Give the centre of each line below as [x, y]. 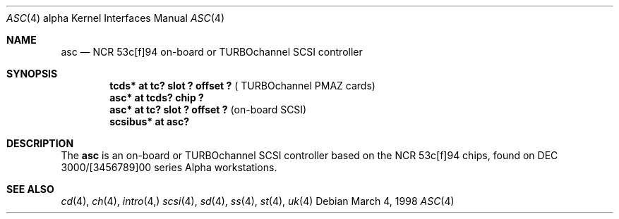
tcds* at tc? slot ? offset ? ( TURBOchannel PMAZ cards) [242, 86]
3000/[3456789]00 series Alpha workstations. [169, 167]
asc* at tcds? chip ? [157, 98]
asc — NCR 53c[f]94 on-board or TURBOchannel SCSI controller [212, 52]
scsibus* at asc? [150, 121]
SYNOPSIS [32, 74]
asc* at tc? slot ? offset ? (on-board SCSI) [208, 109]
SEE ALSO [30, 189]
